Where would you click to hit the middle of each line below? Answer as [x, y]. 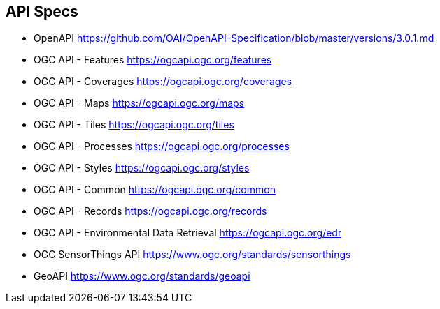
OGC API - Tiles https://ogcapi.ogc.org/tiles [134, 125]
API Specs [42, 12]
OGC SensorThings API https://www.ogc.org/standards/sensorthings [192, 255]
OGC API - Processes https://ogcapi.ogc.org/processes [162, 146]
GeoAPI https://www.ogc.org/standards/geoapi [142, 276]
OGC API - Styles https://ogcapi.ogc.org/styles [142, 168]
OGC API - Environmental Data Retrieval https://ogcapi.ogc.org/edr [188, 233]
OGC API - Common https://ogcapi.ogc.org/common [155, 190]
